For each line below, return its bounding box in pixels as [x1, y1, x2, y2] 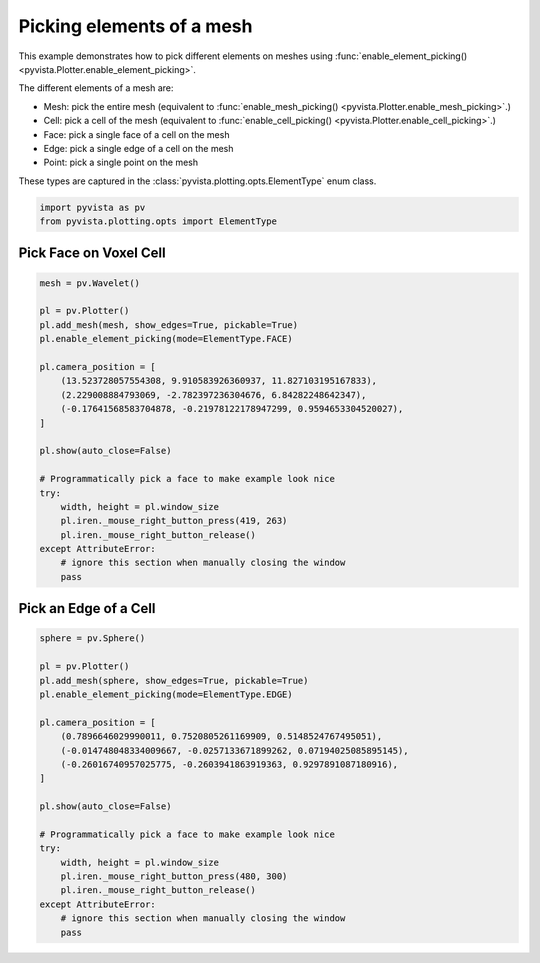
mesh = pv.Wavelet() [39, 277, 140, 289]
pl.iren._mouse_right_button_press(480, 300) [60, 871, 288, 882]
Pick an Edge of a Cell [18, 600, 156, 617]
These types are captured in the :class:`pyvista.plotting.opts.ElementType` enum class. [18, 175, 377, 187]
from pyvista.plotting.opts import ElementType [39, 216, 277, 227]
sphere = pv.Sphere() [39, 633, 146, 644]
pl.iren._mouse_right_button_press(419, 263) [60, 515, 288, 527]
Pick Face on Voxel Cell [18, 245, 166, 262]
